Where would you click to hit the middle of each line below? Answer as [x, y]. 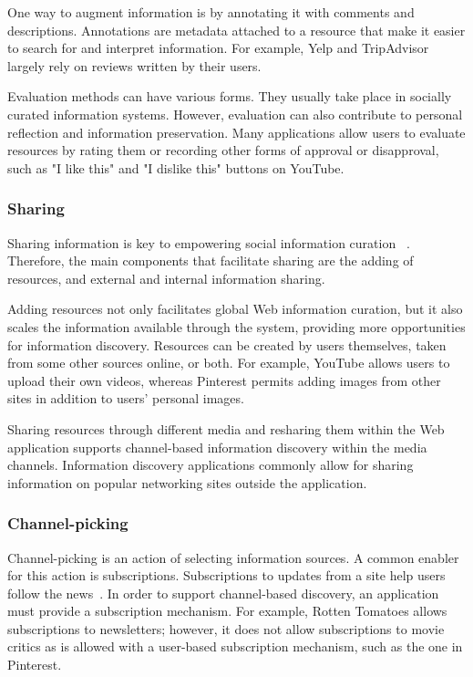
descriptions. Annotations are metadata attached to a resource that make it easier [236, 30]
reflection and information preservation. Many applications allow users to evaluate [236, 132]
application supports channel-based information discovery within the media [217, 447]
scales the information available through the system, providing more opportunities [236, 326]
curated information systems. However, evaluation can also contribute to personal [235, 114]
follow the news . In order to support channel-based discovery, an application [223, 593]
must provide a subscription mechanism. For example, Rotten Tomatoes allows [227, 611]
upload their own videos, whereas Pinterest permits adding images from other [224, 380]
